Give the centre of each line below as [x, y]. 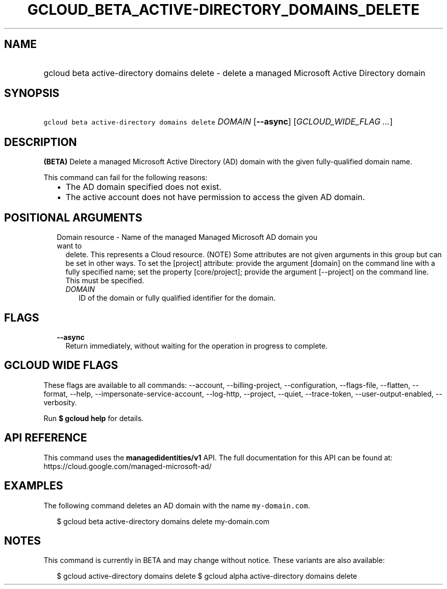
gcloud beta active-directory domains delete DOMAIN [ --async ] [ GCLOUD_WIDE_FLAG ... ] [218, 122]
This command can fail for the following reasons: [126, 178]
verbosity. [60, 402]
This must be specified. [105, 281]
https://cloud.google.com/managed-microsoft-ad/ [128, 466]
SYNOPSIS [32, 93]
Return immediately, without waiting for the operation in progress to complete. [196, 346]
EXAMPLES [34, 486]
